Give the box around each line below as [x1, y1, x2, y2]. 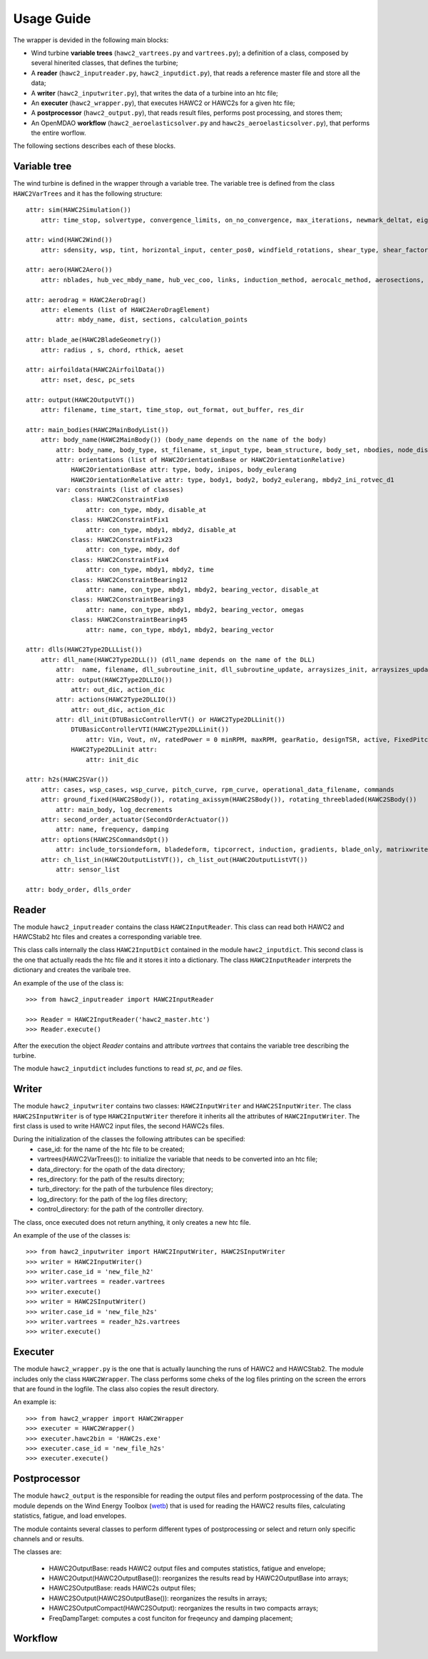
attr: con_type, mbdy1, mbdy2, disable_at [86, 526, 237, 533]
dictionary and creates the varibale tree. [13, 966, 131, 974]
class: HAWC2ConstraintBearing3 [71, 596, 185, 603]
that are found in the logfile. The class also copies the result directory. [13, 1385, 219, 1393]
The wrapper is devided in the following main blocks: [13, 36, 169, 44]
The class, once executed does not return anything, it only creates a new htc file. [13, 1218, 251, 1226]
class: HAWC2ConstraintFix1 [71, 516, 169, 524]
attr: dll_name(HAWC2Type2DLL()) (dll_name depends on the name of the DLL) [40, 656, 316, 663]
